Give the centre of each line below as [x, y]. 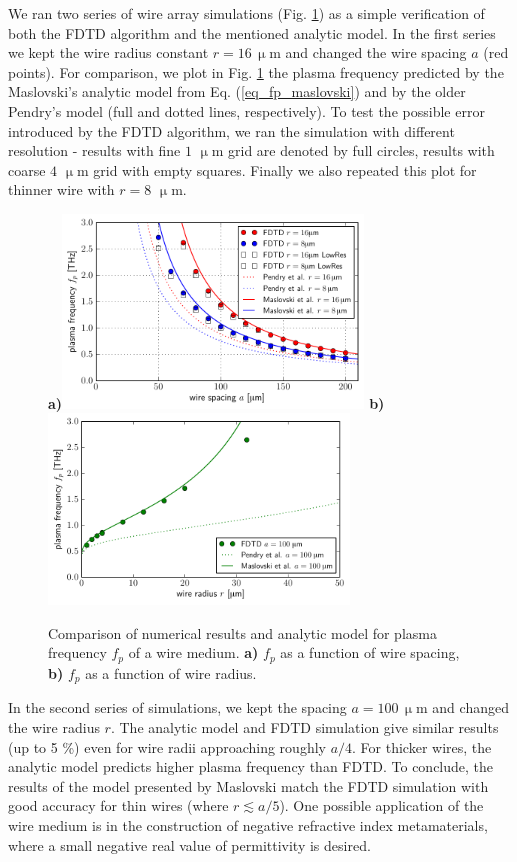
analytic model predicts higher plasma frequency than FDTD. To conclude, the [251, 766]
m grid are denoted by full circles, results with [353, 150]
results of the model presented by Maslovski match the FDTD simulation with [248, 785]
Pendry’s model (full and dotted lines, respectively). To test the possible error [246, 110]
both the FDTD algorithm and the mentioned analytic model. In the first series [252, 32]
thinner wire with [61, 189]
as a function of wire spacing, [370, 652]
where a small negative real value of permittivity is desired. [189, 844]
